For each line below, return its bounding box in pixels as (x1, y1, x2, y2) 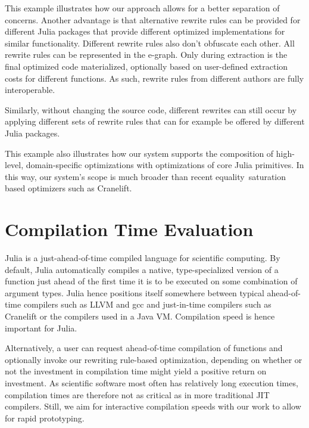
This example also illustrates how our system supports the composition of (5, 147, 274, 159)
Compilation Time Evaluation (5, 217, 254, 241)
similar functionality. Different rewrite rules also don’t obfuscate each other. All (5, 36, 295, 49)
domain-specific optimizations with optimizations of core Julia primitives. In (26, 159, 304, 171)
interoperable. (5, 83, 55, 96)
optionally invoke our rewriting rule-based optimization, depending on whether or (5, 353, 302, 365)
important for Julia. (5, 321, 77, 334)
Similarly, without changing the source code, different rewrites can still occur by (5, 103, 297, 116)
